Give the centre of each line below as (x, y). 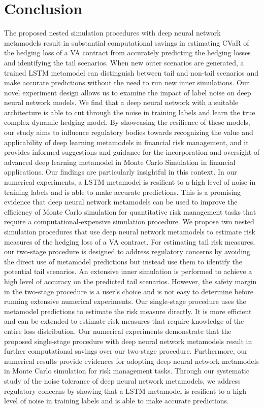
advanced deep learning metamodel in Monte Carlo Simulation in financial (120, 162)
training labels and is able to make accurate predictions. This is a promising (123, 192)
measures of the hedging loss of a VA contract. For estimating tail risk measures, (130, 241)
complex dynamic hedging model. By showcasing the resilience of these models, (127, 122)
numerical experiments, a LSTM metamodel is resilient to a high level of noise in (130, 182)
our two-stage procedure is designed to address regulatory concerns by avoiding (127, 251)
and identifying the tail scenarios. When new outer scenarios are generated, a (124, 62)
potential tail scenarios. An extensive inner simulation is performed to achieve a (128, 271)
